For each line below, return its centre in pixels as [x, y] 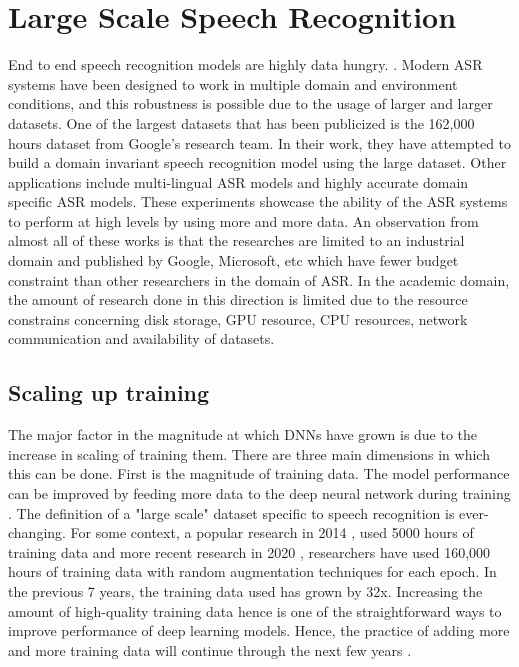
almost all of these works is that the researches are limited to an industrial [236, 240]
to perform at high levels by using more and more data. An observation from [243, 220]
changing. [37, 532]
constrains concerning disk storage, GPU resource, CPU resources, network [238, 318]
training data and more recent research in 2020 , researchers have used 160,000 [249, 551]
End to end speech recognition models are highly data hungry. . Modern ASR [245, 64]
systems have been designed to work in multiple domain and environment [233, 83]
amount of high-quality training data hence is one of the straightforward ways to [255, 610]
